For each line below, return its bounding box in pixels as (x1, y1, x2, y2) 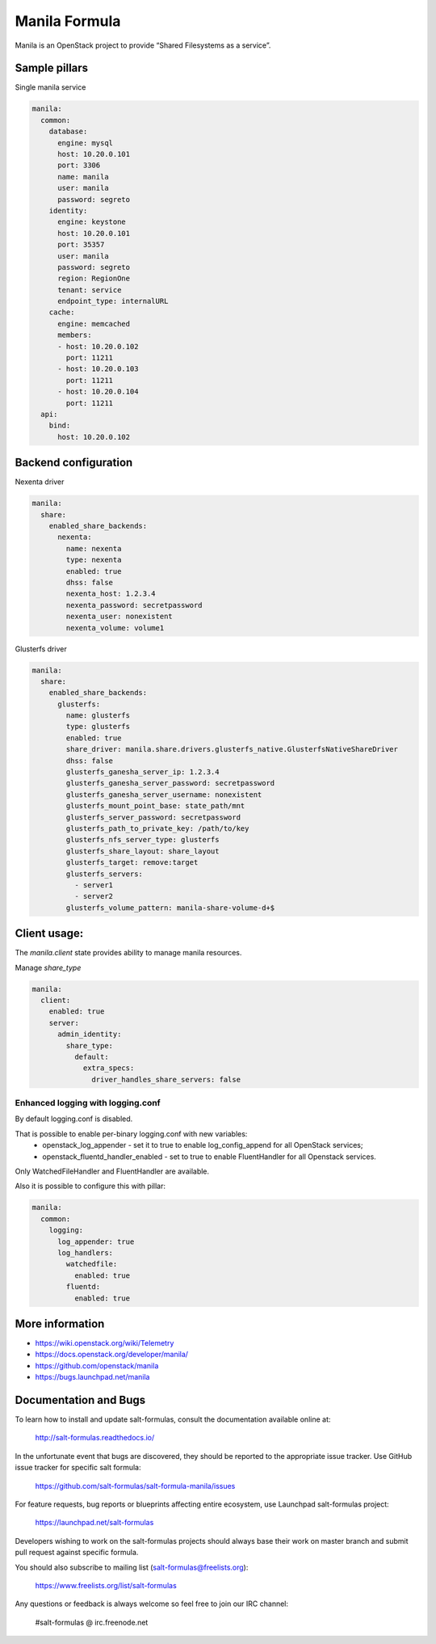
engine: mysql (57, 138, 113, 147)
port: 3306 (57, 161, 101, 170)
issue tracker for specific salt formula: (15, 1463, 141, 1473)
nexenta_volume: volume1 (65, 623, 165, 632)
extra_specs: (82, 1064, 135, 1073)
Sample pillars (15, 61, 89, 75)
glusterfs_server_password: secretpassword (65, 812, 241, 822)
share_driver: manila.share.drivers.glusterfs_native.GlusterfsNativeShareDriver (65, 744, 399, 754)
